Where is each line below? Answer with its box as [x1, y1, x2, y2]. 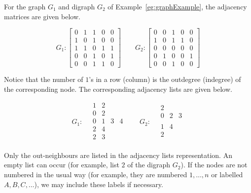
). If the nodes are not [180, 159, 248, 170]
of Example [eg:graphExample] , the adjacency [108, 1, 247, 11]
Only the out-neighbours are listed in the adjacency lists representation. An [4, 150, 232, 160]
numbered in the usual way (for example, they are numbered [4, 169, 187, 179]
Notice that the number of [4, 74, 83, 84]
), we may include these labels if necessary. [34, 179, 163, 189]
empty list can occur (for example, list [4, 159, 119, 170]
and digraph [58, 1, 95, 11]
